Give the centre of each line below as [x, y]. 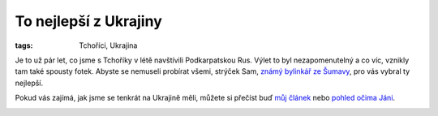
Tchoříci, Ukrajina [108, 45]
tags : [24, 45]
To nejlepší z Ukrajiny [88, 21]
